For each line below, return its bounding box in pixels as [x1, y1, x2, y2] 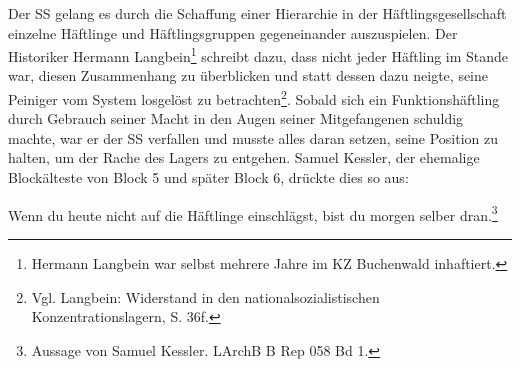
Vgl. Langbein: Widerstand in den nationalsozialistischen [31, 286, 380, 307]
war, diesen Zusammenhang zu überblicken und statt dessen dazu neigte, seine [8, 65, 489, 86]
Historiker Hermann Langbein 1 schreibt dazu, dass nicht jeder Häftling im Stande [8, 43, 509, 66]
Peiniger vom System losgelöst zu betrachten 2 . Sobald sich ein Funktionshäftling [8, 86, 500, 109]
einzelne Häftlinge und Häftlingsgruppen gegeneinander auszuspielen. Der [8, 22, 458, 43]
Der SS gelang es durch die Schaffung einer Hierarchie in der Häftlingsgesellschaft [8, 3, 507, 23]
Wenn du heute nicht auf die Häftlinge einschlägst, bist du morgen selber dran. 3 [8, 201, 498, 225]
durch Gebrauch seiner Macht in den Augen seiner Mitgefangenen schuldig [8, 108, 464, 129]
